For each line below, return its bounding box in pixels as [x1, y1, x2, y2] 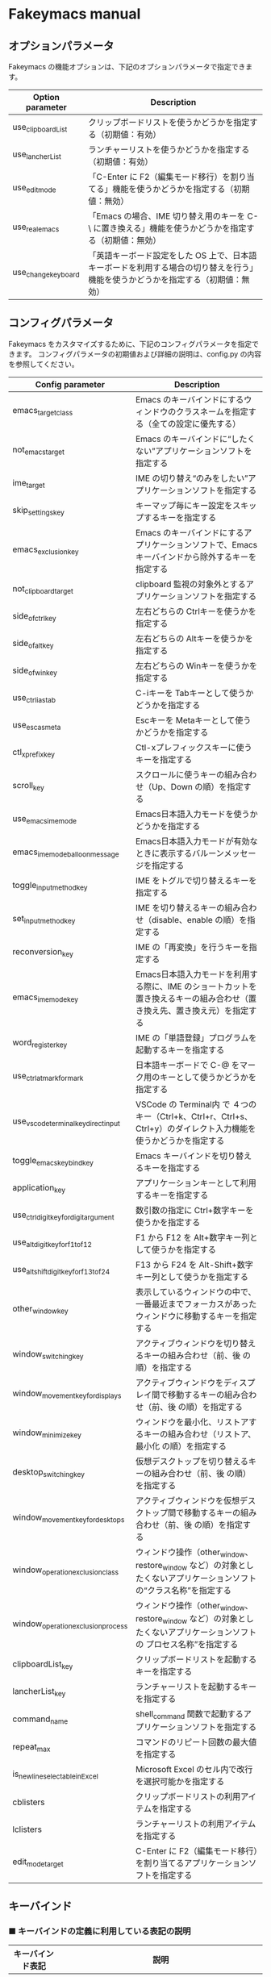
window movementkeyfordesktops [12, 1512, 125, 1524]
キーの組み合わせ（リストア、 [144, 1429, 256, 1440]
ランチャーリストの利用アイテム [135, 1818, 256, 1829]
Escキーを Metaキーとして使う [135, 715, 252, 726]
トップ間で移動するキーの [144, 1507, 241, 1518]
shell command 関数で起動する [135, 1708, 244, 1720]
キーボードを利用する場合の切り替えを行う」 [88, 262, 258, 273]
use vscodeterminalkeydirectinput [12, 1116, 121, 1128]
